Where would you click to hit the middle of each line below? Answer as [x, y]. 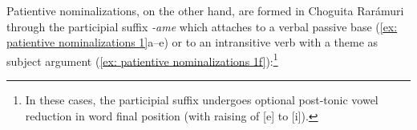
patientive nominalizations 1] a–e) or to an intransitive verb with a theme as [192, 42]
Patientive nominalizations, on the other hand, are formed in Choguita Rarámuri [205, 10]
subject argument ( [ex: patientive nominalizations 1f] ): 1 [142, 59]
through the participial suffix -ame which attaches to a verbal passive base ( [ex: [202, 26]
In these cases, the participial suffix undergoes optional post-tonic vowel [202, 100]
